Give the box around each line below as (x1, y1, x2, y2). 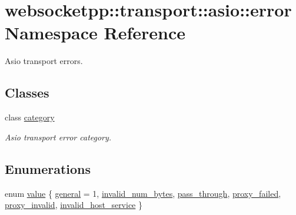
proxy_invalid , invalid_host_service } (5, 199, 143, 211)
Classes (5, 83, 49, 102)
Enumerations (5, 159, 91, 177)
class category (5, 111, 55, 123)
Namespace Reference (5, 21, 185, 45)
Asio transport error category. (5, 130, 112, 143)
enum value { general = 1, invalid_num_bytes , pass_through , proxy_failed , (5, 187, 281, 199)
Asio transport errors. (5, 55, 83, 67)
